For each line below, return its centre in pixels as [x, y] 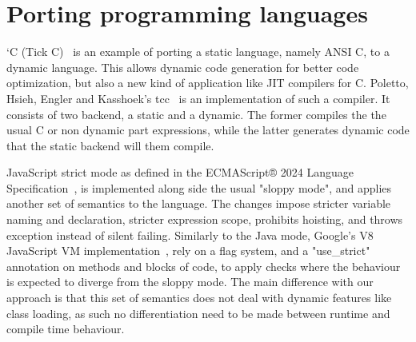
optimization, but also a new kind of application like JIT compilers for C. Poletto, [208, 83]
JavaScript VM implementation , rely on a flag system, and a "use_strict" [188, 251]
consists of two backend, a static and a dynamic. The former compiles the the [196, 114]
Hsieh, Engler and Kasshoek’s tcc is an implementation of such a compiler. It [198, 98]
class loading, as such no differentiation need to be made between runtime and [198, 313]
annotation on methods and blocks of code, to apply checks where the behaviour [204, 266]
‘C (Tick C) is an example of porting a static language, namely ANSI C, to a [198, 52]
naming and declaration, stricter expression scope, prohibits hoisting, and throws [205, 219]
